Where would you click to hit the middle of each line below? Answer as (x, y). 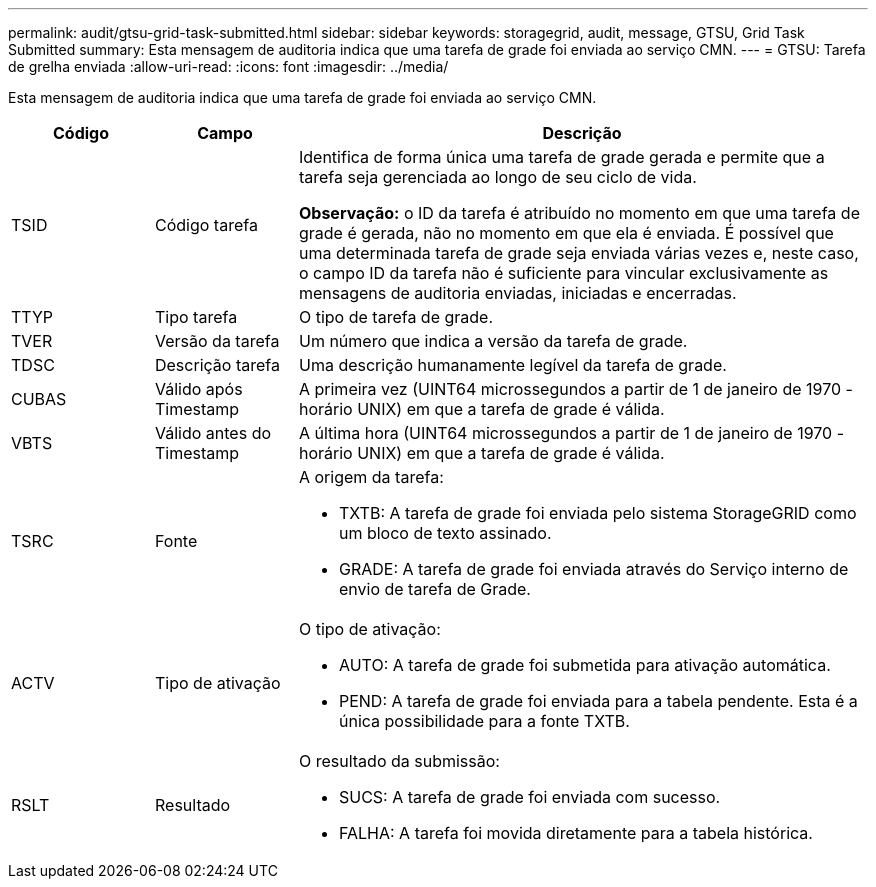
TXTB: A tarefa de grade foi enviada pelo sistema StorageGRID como (597, 513)
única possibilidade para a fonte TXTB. (484, 721)
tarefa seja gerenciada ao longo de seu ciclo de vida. (497, 177)
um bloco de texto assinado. (445, 533)
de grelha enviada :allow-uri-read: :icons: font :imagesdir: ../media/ (228, 66)
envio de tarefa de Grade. (434, 589)
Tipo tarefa (196, 317)
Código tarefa (206, 225)
